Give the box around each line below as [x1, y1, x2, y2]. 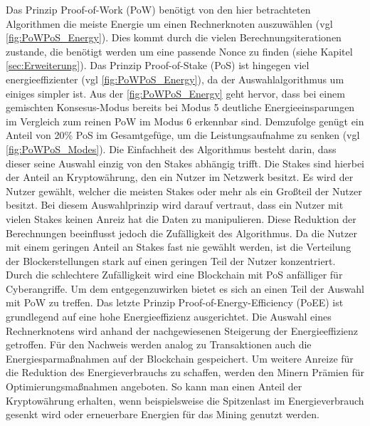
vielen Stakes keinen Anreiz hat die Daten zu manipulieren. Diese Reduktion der [6, 211, 356, 226]
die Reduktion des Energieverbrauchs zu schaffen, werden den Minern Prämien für [6, 365, 364, 380]
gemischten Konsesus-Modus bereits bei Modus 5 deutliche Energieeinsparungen [6, 100, 355, 115]
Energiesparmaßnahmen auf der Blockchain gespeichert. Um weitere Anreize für [6, 350, 354, 365]
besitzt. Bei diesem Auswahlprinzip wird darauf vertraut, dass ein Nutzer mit [6, 197, 344, 212]
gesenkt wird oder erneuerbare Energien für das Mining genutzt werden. [6, 407, 319, 422]
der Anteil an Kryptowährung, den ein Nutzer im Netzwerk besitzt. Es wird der [6, 170, 354, 185]
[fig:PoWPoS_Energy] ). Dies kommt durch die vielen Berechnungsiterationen [6, 30, 342, 45]
